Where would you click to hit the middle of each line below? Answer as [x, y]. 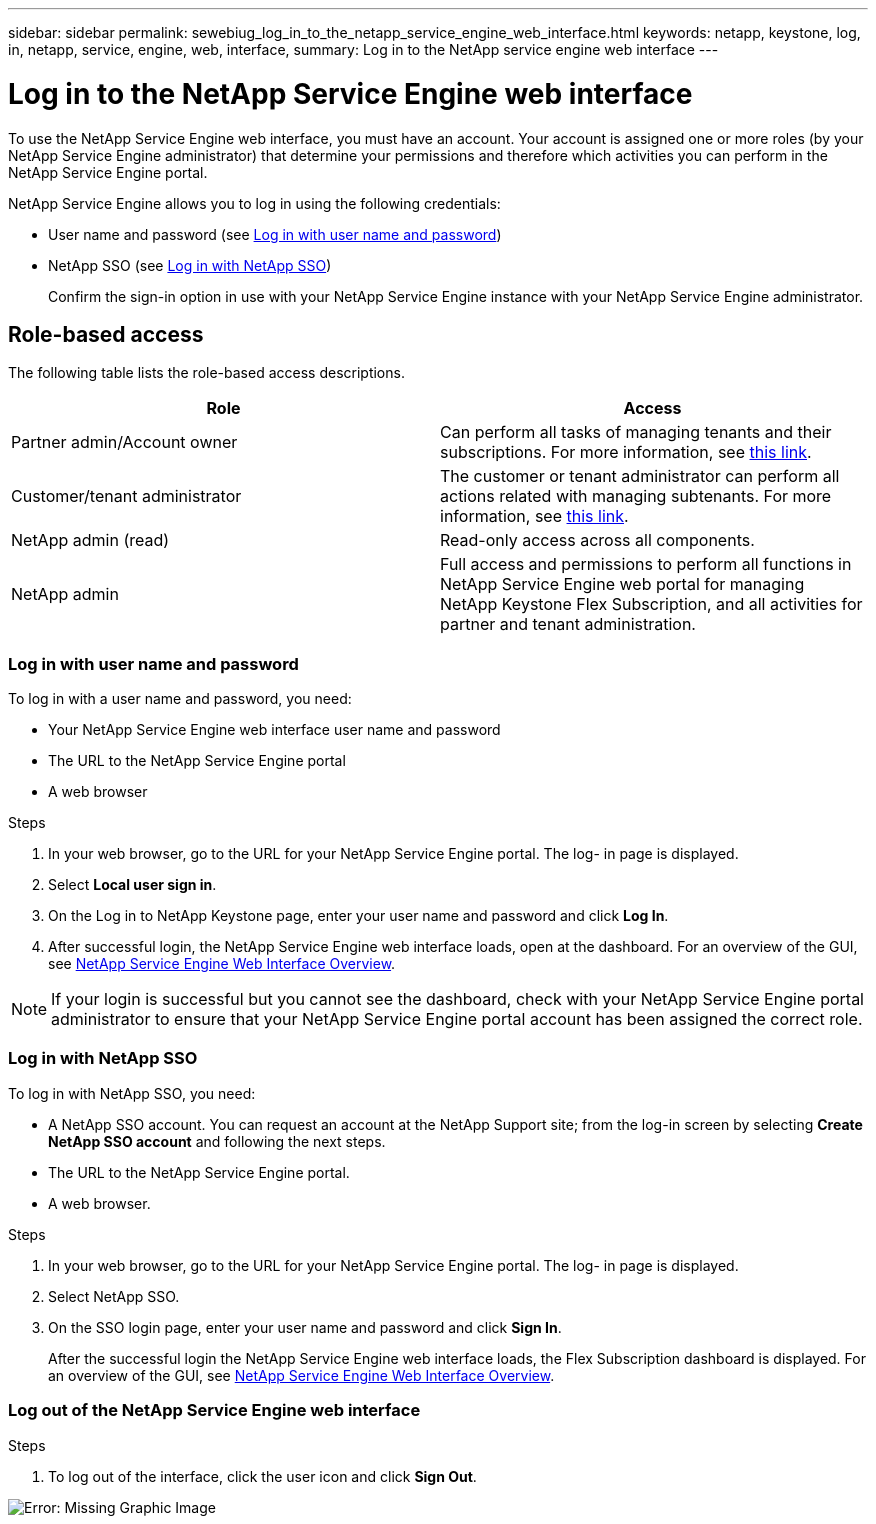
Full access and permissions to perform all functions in [646, 564]
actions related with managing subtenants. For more [636, 496]
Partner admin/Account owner [124, 442]
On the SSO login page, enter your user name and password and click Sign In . [305, 1327]
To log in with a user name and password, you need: [180, 699]
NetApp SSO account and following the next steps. [217, 1141]
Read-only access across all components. [597, 540]
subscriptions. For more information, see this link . [626, 452]
